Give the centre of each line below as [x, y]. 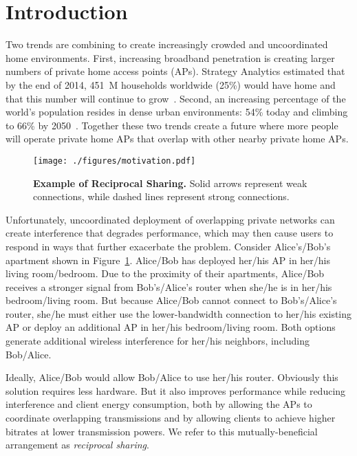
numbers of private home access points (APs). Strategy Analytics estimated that [175, 71]
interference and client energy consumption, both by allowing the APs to [159, 404]
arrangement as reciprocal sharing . [77, 445]
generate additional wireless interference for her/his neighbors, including [158, 341]
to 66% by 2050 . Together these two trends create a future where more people [172, 125]
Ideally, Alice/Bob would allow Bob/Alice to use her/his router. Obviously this [172, 377]
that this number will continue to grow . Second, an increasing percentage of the [176, 98]
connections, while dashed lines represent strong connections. [161, 196]
